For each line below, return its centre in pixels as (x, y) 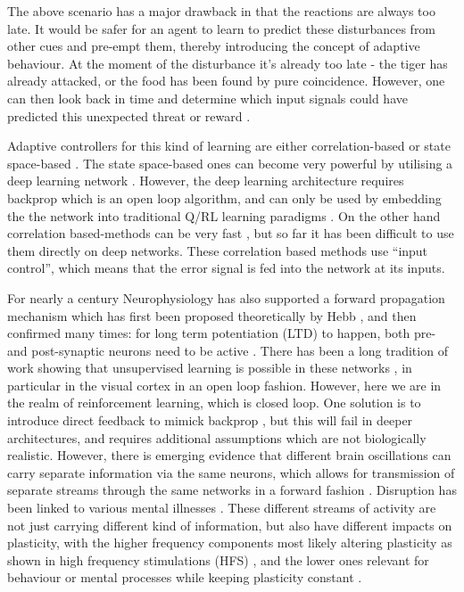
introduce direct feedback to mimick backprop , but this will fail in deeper (210, 420)
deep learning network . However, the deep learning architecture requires (206, 181)
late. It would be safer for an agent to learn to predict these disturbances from (222, 28)
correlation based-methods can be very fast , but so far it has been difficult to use (231, 233)
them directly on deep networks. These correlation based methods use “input (218, 250)
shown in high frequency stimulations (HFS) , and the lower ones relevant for (218, 559)
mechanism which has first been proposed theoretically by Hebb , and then (212, 315)
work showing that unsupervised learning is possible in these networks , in (210, 368)
